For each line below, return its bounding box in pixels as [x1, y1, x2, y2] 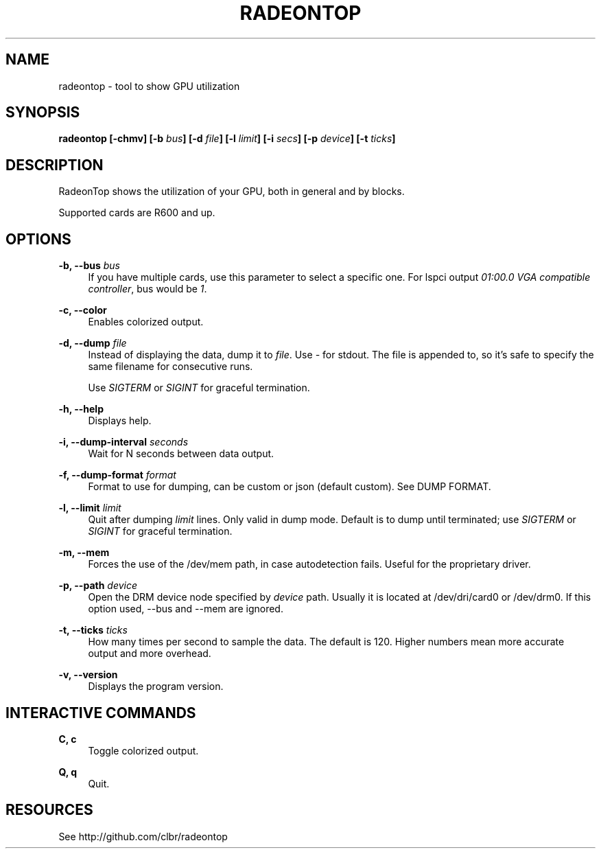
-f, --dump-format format [58, 469, 176, 481]
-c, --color [58, 304, 107, 316]
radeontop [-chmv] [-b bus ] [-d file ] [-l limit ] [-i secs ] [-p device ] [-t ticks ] [58, 132, 396, 145]
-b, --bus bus [58, 259, 120, 272]
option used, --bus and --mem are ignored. [88, 603, 283, 615]
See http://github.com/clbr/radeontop [58, 830, 228, 842]
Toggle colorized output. [88, 744, 199, 757]
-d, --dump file [58, 337, 127, 349]
